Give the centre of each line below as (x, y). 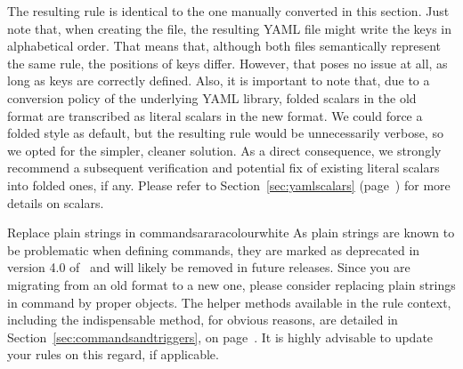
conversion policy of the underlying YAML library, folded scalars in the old (212, 97)
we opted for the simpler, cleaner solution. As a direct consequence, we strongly (224, 150)
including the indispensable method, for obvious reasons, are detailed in (203, 320)
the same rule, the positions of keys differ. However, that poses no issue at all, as (227, 63)
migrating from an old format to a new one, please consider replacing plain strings (231, 284)
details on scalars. (56, 202)
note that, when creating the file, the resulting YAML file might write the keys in (230, 28)
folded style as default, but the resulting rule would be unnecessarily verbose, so (225, 133)
